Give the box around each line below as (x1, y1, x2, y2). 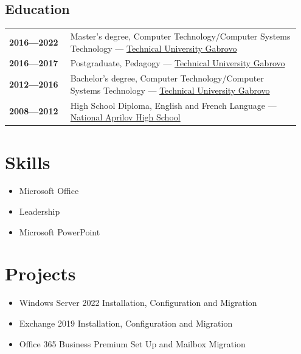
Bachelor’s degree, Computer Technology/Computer (70, 72, 264, 85)
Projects (5, 261, 76, 286)
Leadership (19, 205, 60, 218)
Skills (5, 149, 50, 174)
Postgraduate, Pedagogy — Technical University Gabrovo (70, 57, 285, 69)
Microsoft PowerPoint (19, 225, 100, 238)
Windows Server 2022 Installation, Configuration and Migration (19, 296, 257, 309)
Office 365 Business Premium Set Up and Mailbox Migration (19, 337, 246, 350)
